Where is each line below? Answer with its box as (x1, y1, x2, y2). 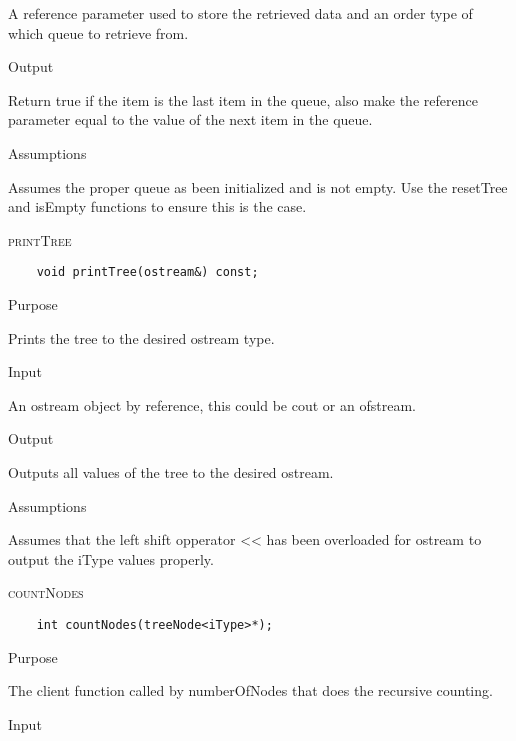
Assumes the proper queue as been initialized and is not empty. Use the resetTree (8, 176, 508, 197)
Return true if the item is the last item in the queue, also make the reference (8, 89, 478, 110)
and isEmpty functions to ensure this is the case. (8, 196, 307, 217)
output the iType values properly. (8, 548, 214, 569)
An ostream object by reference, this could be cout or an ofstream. (8, 394, 416, 415)
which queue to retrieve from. (8, 22, 189, 43)
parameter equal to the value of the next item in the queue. (8, 109, 373, 130)
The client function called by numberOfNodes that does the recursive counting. (8, 680, 493, 701)
